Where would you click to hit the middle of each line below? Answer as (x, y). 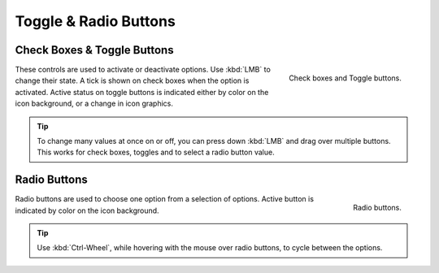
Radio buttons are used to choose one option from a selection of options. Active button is (165, 199)
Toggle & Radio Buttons (96, 21)
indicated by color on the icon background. (87, 210)
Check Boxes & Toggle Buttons (94, 50)
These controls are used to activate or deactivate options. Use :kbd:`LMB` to (143, 70)
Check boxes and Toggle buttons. (345, 78)
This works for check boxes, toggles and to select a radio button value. (156, 152)
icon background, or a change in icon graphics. (94, 104)
